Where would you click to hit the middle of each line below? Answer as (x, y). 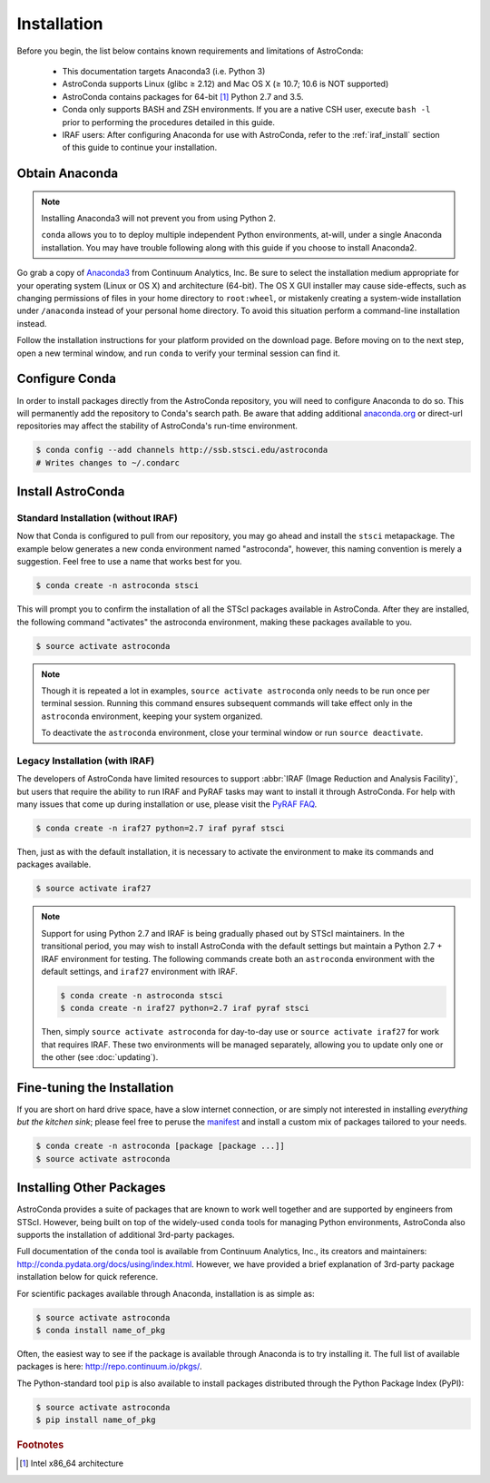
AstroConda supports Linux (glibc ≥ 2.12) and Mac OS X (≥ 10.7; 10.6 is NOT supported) (225, 84)
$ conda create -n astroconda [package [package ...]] (160, 1146)
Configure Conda (67, 379)
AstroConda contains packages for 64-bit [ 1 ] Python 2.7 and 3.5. (183, 96)
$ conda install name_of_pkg (101, 1330)
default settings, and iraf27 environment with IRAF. (139, 971)
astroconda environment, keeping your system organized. (152, 716)
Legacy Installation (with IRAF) (86, 761)
